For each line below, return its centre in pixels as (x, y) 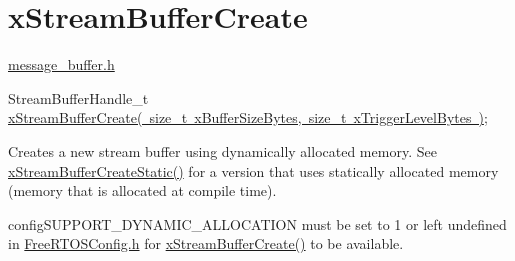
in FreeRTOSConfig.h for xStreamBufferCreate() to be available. (206, 243)
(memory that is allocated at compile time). (142, 190)
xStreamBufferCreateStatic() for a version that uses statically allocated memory (253, 170)
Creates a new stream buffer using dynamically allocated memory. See (222, 150)
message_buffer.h (61, 64)
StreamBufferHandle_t (78, 97)
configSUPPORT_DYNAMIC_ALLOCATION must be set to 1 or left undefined (257, 223)
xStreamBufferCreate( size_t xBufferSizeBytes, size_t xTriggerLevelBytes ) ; (248, 117)
